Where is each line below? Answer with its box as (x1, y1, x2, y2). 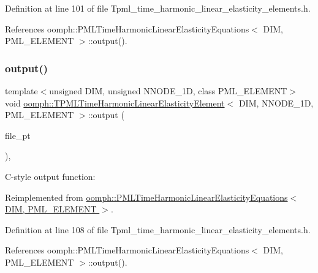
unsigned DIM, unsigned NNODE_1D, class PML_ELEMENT (49, 84, 287, 97)
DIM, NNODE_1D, (238, 96, 314, 109)
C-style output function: (5, 170, 96, 182)
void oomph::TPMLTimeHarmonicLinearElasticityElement (5, 96, 225, 109)
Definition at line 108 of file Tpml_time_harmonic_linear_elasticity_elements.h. (5, 223, 311, 236)
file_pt (5, 129, 31, 141)
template (5, 84, 38, 97)
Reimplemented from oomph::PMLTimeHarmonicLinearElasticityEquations (5, 190, 288, 203)
